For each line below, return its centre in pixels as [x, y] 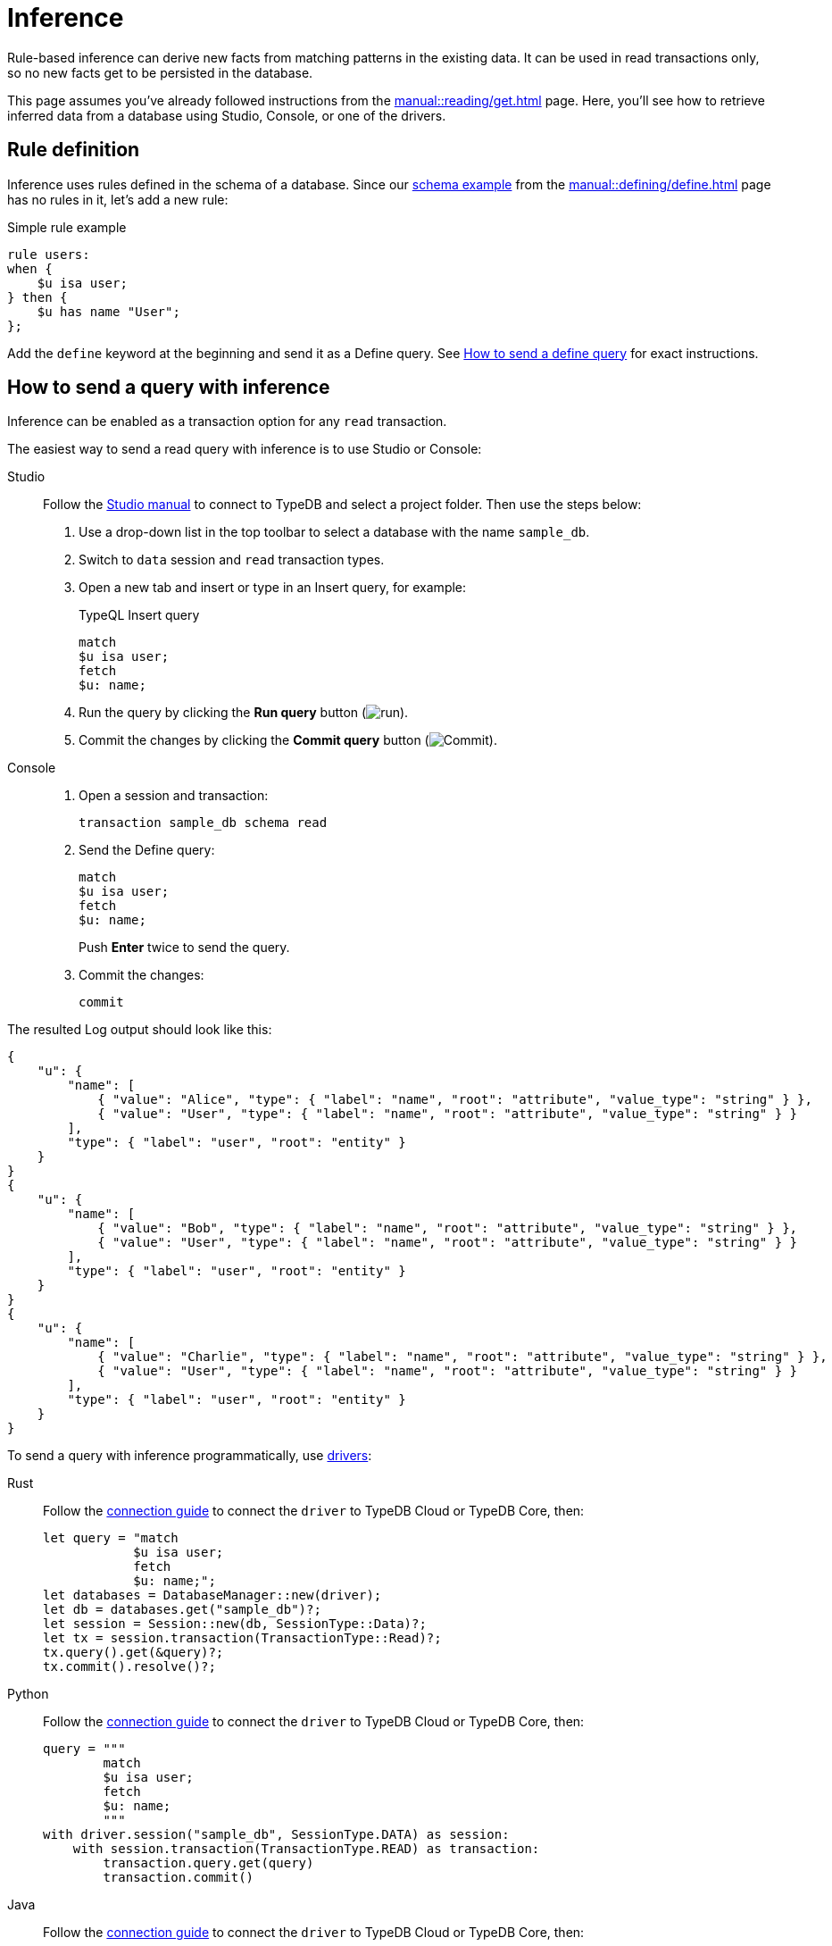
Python [28, 1694]
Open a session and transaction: [174, 796]
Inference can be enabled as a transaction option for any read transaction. [227, 422]
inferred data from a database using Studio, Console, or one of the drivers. [227, 115]
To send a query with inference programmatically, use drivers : [190, 1456]
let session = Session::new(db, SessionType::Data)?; [235, 1624]
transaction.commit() [179, 1878]
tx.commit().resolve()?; [129, 1667]
